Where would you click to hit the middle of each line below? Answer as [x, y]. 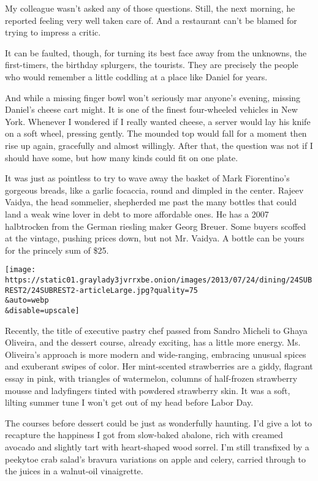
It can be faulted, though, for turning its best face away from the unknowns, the [156, 52]
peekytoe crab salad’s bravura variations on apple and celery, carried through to [155, 459]
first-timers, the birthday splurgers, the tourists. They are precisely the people [152, 65]
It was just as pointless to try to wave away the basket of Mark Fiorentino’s [147, 178]
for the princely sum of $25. [57, 250]
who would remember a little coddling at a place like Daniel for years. [136, 76]
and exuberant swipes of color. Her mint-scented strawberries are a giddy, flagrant [159, 366]
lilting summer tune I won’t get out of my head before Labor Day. [129, 402]
